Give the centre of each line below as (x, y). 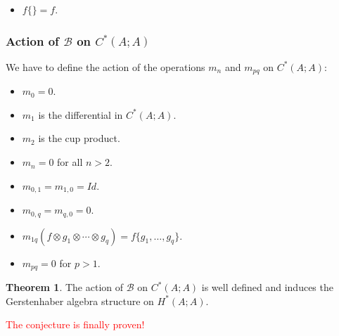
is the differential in (81, 114)
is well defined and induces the (267, 287)
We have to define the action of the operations (105, 66)
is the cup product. (79, 138)
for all (70, 162)
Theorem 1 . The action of (65, 287)
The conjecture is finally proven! (75, 324)
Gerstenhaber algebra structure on (80, 301)
